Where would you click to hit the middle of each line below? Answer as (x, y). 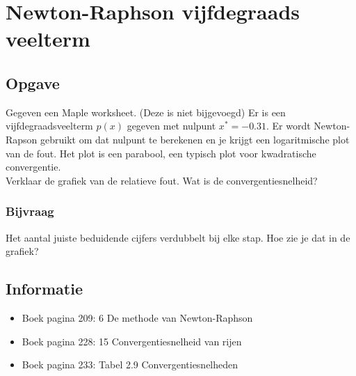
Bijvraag (30, 211)
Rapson (22, 139)
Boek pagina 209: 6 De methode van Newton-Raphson (137, 317)
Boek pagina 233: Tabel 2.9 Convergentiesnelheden (130, 365)
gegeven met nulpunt (171, 126)
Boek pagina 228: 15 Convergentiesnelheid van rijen (132, 341)
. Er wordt (289, 126)
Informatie (44, 289)
